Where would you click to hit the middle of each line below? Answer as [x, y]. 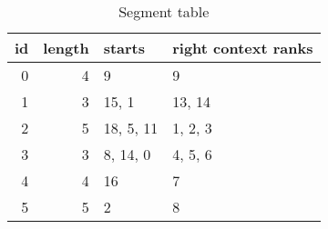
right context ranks [243, 48]
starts [124, 48]
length [66, 48]
